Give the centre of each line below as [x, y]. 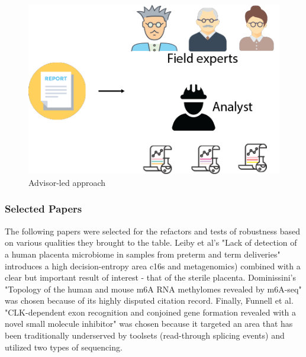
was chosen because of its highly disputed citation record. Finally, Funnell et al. [149, 300]
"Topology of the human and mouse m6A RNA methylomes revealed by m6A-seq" [153, 289]
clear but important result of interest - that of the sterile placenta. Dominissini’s [151, 277]
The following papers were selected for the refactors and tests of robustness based [153, 231]
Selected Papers [44, 209]
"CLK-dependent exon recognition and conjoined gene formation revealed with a [151, 312]
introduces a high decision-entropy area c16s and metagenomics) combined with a [153, 266]
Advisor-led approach [67, 182]
